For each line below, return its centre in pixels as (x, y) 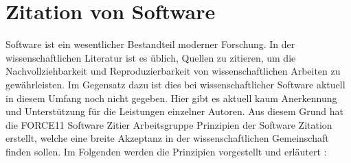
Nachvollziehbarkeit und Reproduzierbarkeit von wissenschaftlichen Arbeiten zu (173, 71)
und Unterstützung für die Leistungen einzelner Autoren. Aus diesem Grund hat (174, 111)
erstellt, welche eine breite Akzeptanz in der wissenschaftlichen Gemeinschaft (167, 138)
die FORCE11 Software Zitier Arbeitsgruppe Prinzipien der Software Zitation (169, 124)
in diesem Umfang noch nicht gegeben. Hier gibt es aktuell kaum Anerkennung (171, 98)
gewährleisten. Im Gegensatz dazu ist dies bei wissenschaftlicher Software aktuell (175, 84)
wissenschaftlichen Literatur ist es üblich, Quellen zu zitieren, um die (151, 57)
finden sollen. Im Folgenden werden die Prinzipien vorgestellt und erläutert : (166, 151)
